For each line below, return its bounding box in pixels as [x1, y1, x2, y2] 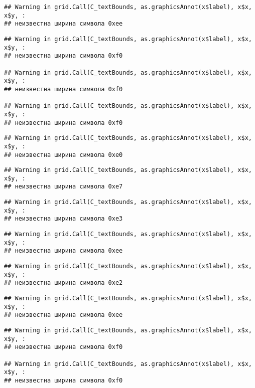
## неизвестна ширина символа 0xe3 [4, 215, 123, 223]
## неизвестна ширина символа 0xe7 [4, 183, 123, 190]
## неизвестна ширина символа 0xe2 [4, 279, 123, 287]
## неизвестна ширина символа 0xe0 [4, 151, 123, 158]
